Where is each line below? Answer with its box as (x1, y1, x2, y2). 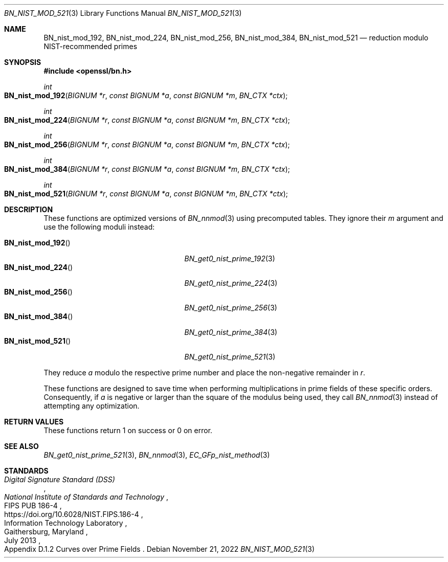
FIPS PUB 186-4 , (4, 501, 62, 510)
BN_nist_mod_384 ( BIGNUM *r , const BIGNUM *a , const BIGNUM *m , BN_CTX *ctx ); (4, 165, 290, 173)
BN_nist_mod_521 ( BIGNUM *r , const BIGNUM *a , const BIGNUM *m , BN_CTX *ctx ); (4, 189, 288, 198)
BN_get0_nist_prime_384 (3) (184, 328, 278, 336)
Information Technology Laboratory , (4, 519, 127, 527)
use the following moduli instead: (43, 222, 155, 231)
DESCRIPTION (4, 205, 53, 214)
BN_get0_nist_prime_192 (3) (184, 254, 275, 263)
